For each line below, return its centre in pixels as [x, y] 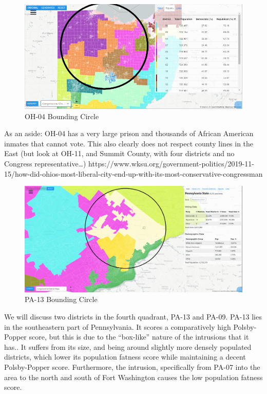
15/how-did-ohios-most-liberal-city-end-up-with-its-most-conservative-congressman [133, 173]
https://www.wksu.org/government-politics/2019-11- [171, 164]
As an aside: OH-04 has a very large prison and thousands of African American [129, 133]
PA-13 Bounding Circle [61, 299]
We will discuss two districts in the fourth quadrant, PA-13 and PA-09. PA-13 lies [133, 317]
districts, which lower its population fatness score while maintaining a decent [125, 357]
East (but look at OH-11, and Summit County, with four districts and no [119, 153]
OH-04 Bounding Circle [62, 116]
